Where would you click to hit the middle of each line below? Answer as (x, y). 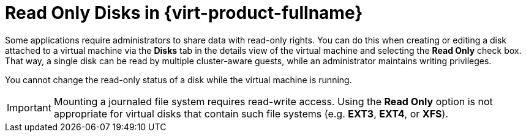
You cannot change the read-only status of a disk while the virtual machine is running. (178, 80)
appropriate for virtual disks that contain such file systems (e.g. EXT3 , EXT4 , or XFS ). (251, 113)
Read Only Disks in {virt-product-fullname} (184, 13)
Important (29, 107)
